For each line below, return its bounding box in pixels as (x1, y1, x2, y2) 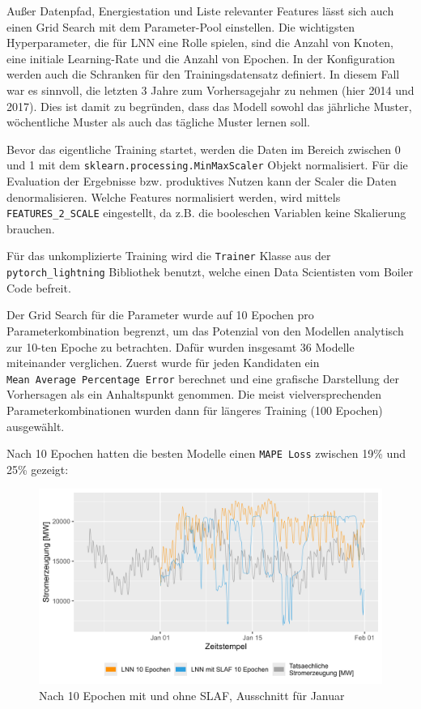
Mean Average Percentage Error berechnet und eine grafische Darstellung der (6, 369, 400, 387)
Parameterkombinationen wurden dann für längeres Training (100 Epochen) (6, 401, 383, 418)
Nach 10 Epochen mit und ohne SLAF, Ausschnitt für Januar (39, 686, 345, 703)
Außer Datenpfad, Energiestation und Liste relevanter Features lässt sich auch (6, 2, 394, 19)
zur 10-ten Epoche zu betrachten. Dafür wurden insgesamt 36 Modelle (6, 338, 355, 355)
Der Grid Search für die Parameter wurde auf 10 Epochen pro (6, 306, 314, 323)
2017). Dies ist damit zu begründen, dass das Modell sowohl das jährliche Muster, (6, 97, 412, 114)
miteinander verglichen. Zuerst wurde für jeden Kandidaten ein (6, 354, 320, 371)
